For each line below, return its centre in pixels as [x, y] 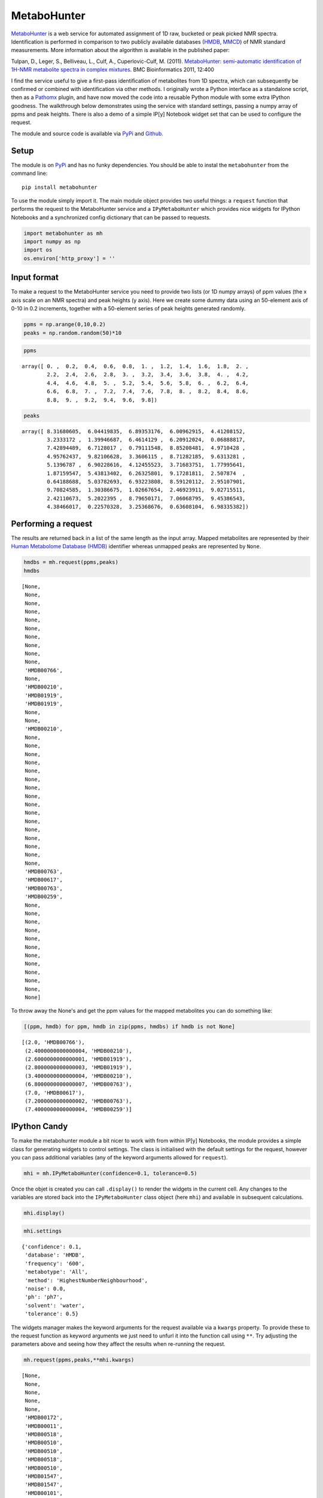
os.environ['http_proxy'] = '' [70, 258]
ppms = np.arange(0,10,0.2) [65, 324]
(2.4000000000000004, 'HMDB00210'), [79, 1051]
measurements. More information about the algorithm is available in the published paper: [121, 50]
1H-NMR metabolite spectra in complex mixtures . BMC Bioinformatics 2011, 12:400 [113, 70]
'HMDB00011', [44, 1426]
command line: [29, 173]
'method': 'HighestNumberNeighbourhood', [86, 1280]
